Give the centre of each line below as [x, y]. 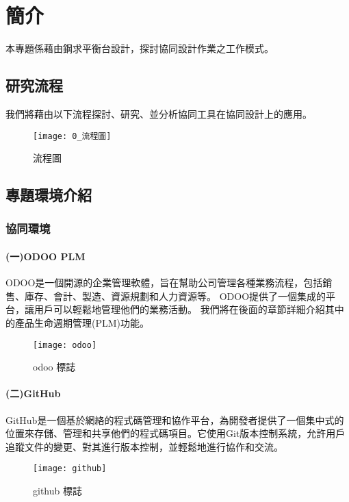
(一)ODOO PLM [46, 256]
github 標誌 [57, 491]
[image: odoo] [65, 345]
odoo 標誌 [54, 367]
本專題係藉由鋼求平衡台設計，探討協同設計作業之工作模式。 [140, 48]
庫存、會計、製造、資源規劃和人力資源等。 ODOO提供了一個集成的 [175, 296]
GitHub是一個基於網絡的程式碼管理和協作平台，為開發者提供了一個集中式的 [175, 419]
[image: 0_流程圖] [72, 136]
